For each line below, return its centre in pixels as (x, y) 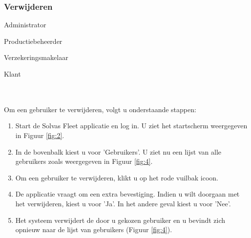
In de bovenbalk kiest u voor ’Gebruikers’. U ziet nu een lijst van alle (118, 151)
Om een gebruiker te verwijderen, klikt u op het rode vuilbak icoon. (117, 177)
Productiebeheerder (33, 41)
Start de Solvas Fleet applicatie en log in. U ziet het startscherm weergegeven (131, 126)
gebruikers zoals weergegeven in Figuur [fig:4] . (84, 161)
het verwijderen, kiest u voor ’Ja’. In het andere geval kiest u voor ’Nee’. (123, 203)
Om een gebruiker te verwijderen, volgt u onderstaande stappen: (100, 109)
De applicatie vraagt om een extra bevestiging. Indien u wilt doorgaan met (127, 194)
